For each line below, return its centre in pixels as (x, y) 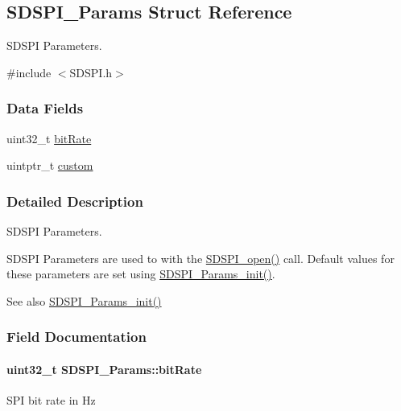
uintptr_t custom (50, 165)
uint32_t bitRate (49, 138)
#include (29, 72)
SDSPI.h (91, 72)
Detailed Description (75, 201)
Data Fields (45, 108)
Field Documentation (76, 337)
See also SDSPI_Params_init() (84, 300)
